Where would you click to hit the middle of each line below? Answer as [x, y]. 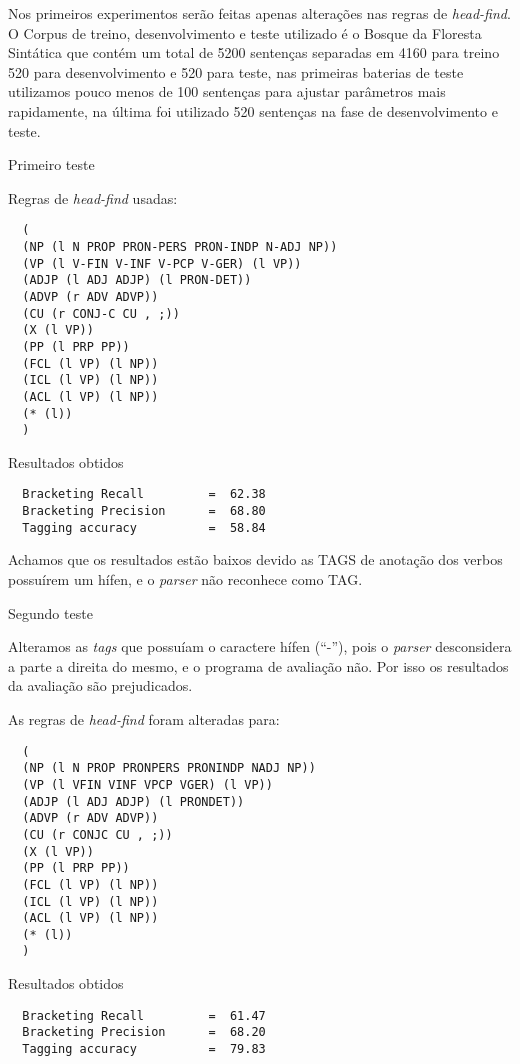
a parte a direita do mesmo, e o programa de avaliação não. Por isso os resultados [258, 665]
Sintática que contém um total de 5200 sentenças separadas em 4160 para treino [254, 52]
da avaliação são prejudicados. [100, 685]
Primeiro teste [51, 164]
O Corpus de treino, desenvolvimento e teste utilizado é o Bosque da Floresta [245, 32]
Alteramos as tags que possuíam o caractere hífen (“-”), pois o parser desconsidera [260, 646]
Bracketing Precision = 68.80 [144, 511]
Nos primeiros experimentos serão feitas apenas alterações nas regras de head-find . [259, 13]
